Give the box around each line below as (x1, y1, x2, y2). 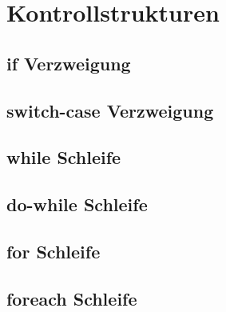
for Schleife (6, 238, 101, 263)
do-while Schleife (6, 192, 148, 217)
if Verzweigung (6, 50, 131, 75)
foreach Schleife (6, 286, 137, 310)
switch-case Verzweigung (6, 98, 214, 122)
